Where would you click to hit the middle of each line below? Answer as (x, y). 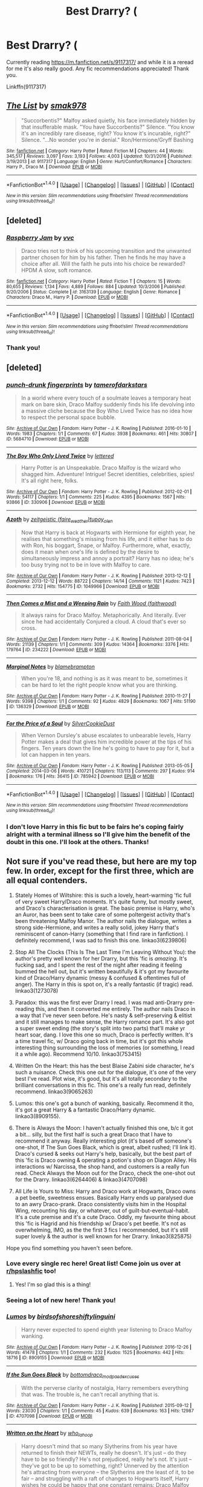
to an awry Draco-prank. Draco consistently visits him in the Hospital (101, 1204)
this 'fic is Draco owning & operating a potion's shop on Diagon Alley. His (106, 1160)
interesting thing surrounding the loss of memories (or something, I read (105, 1047)
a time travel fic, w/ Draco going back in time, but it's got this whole (99, 1041)
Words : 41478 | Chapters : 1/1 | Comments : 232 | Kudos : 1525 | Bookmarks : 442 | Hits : (95, 1353)
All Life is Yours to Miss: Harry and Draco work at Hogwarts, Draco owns (105, 1191)
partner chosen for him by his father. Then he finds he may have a (103, 257)
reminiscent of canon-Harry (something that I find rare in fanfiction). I (101, 934)
